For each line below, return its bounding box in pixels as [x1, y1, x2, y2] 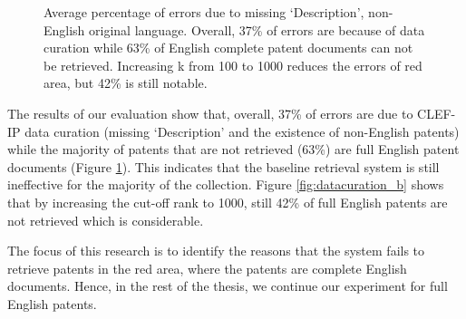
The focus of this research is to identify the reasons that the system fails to [7, 241, 425, 260]
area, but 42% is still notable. [44, 73, 208, 92]
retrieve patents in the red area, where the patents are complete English [7, 258, 407, 277]
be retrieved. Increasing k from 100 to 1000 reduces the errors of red [44, 55, 422, 74]
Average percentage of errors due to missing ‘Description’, [44, 3, 364, 21]
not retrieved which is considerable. [7, 210, 204, 229]
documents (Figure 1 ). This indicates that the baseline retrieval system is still [7, 157, 440, 176]
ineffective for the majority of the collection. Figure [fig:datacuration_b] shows [7, 175, 444, 194]
